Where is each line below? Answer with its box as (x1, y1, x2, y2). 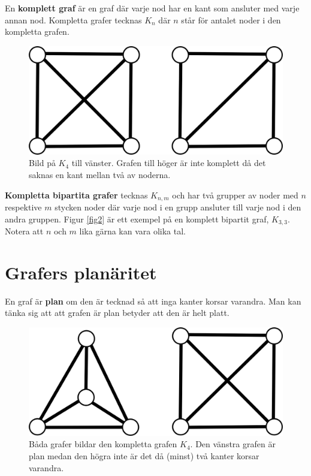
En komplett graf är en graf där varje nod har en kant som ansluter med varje (5, 2, 300, 14)
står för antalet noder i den (181, 13, 281, 26)
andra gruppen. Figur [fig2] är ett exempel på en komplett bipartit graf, (5, 212, 269, 225)
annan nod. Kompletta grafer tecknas (5, 13, 142, 26)
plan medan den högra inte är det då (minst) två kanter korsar (29, 450, 259, 462)
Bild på (29, 156, 56, 169)
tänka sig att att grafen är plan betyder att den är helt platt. (5, 306, 230, 319)
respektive (5, 200, 42, 213)
